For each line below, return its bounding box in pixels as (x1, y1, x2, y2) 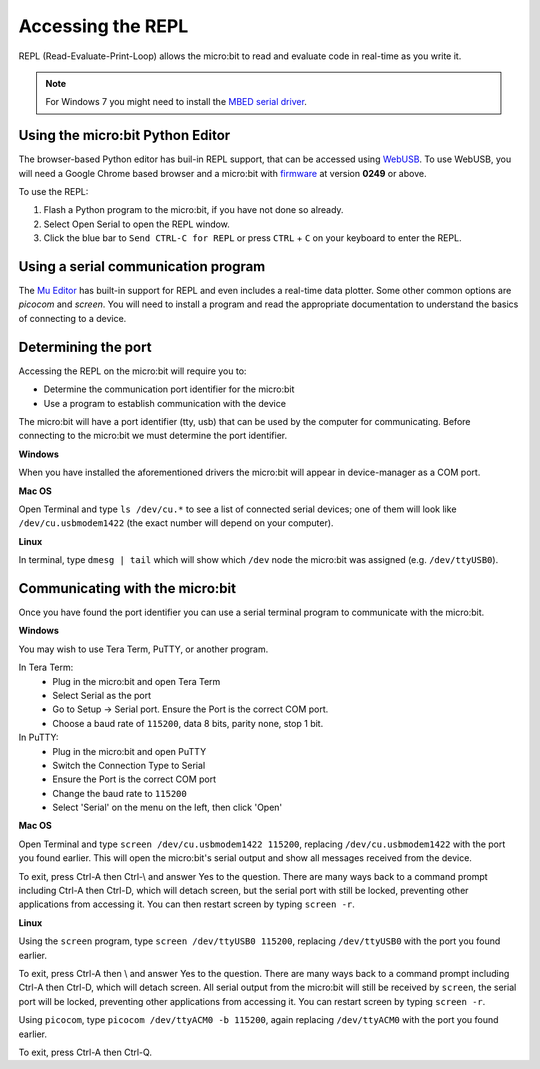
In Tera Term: (18, 661, 74, 674)
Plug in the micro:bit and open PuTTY (52, 745, 207, 757)
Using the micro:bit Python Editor (18, 127, 231, 144)
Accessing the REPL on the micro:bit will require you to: (18, 365, 247, 377)
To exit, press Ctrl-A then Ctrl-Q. (18, 1046, 152, 1058)
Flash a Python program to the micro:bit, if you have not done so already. (43, 204, 344, 216)
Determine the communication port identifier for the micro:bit (43, 383, 295, 395)
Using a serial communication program (18, 258, 266, 275)
